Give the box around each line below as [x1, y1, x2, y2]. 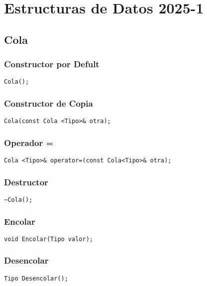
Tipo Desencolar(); [4, 275, 68, 282]
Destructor [4, 175, 48, 188]
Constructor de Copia [4, 97, 93, 109]
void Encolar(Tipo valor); [4, 235, 93, 243]
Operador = [4, 136, 54, 148]
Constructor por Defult [4, 58, 100, 70]
